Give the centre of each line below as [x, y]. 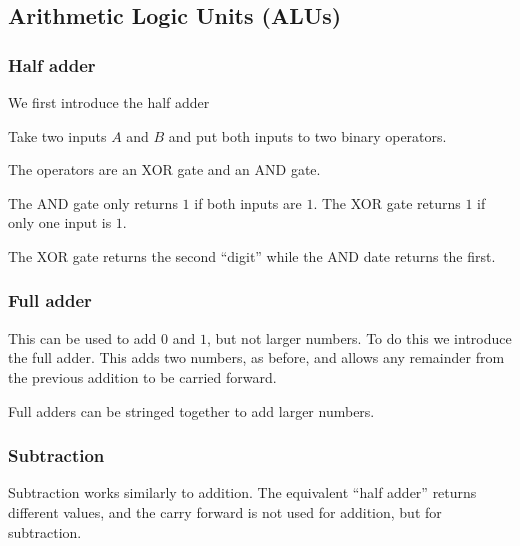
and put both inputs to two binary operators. [307, 135]
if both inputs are [248, 202]
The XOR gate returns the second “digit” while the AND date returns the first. [252, 255]
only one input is [60, 222]
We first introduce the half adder [109, 102]
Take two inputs [57, 135]
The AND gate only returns [93, 202]
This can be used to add [82, 337]
